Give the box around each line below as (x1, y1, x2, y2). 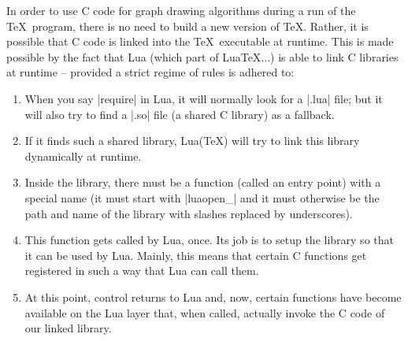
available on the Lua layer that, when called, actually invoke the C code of (24, 304, 385, 321)
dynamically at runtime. (24, 147, 142, 164)
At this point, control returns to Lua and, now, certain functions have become (24, 288, 402, 305)
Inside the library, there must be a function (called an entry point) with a (24, 174, 381, 191)
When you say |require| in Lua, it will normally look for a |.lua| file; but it (24, 90, 383, 106)
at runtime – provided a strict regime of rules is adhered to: (6, 64, 295, 80)
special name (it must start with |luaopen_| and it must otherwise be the (24, 189, 380, 206)
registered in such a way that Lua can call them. (24, 262, 259, 279)
